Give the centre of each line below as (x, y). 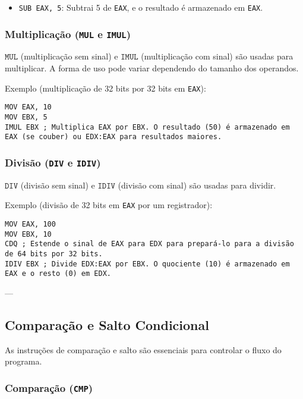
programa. (23, 361)
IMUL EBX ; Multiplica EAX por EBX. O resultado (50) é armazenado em (147, 127)
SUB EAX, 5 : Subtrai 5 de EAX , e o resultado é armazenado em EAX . (141, 7)
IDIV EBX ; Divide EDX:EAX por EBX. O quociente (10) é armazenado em (147, 264)
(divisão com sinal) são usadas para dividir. (197, 185)
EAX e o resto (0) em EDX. (58, 274)
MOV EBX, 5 (26, 117)
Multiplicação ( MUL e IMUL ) (68, 34)
